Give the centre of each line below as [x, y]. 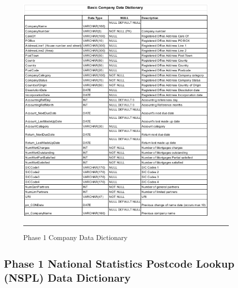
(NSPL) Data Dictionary [67, 277]
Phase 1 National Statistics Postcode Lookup [119, 263]
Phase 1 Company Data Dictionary [75, 237]
